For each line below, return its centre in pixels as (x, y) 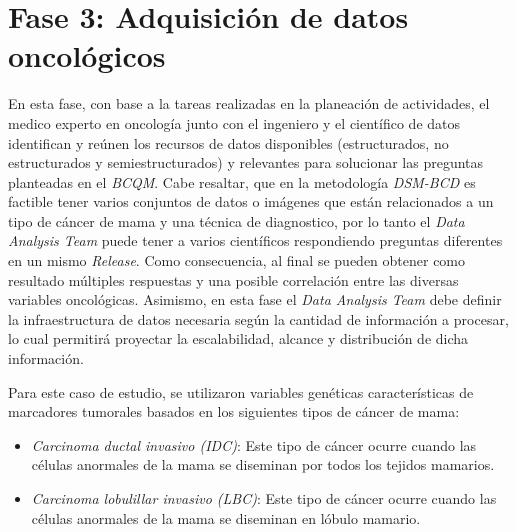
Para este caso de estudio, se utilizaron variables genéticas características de (241, 391)
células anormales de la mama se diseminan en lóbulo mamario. (226, 517)
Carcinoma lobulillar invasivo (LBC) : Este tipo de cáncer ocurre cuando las (264, 498)
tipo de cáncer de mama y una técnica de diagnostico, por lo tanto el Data (236, 220)
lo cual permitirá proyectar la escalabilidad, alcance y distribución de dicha (238, 338)
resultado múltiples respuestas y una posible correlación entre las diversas (233, 279)
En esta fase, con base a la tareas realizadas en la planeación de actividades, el (249, 103)
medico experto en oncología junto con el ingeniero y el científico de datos (234, 122)
